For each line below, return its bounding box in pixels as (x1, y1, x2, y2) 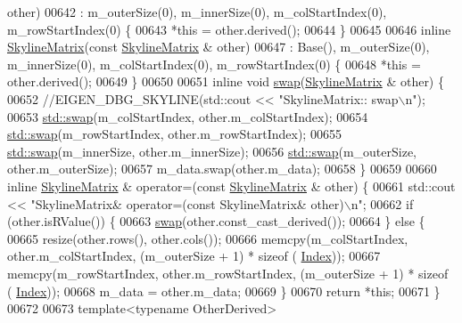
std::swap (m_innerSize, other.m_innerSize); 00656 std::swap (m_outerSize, (7, 141, 417, 160)
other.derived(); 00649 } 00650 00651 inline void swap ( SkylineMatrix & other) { (7, 72, 444, 91)
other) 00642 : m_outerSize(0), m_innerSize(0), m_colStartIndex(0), (7, 3, 387, 20)
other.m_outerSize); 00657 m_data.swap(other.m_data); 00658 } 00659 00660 (7, 159, 437, 178)
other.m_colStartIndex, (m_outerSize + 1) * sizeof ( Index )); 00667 (7, 246, 381, 265)
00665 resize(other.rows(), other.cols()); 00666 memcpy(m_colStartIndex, (7, 229, 408, 247)
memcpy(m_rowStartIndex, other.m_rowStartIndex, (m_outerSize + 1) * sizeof (7, 263, 449, 282)
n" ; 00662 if (351, 194, 414, 213)
